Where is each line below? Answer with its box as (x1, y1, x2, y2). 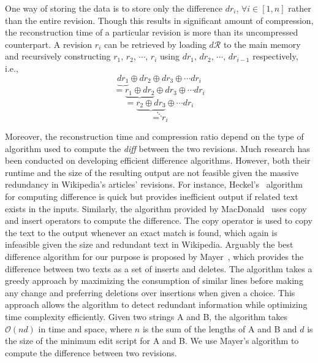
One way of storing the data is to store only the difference (5, 2, 222, 14)
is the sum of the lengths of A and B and (142, 322, 297, 335)
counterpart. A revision (5, 37, 93, 50)
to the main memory (223, 37, 301, 50)
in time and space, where (38, 322, 132, 335)
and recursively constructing (5, 50, 111, 63)
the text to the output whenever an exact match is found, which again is (5, 226, 278, 239)
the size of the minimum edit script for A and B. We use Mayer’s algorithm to (5, 334, 299, 347)
